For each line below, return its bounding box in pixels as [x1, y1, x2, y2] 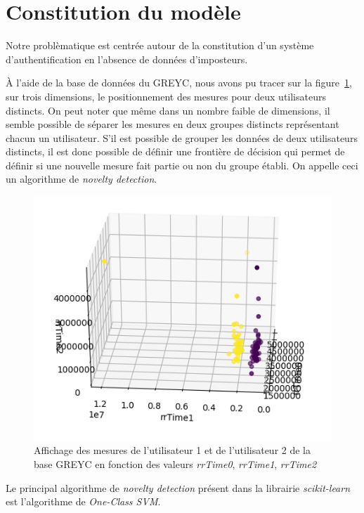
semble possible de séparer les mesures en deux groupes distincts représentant [6, 117, 339, 131]
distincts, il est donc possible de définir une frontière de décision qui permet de [6, 144, 345, 159]
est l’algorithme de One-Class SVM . [6, 494, 161, 509]
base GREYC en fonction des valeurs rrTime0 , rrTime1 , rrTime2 [34, 456, 317, 471]
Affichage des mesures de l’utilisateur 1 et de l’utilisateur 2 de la [34, 443, 311, 457]
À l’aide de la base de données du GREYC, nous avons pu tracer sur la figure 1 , [6, 75, 352, 90]
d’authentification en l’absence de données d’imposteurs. [6, 51, 248, 66]
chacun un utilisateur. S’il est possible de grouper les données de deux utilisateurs [6, 130, 358, 145]
